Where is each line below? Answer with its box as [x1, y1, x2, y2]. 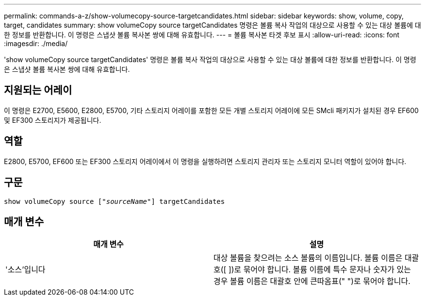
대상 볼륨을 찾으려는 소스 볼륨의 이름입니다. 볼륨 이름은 [213, 253, 403, 263]
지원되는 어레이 [4, 84, 72, 97]
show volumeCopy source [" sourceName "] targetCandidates [4, 197, 225, 205]
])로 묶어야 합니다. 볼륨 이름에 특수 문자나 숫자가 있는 [228, 265, 411, 275]
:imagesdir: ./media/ [4, 39, 68, 48]
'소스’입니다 [5, 265, 46, 275]
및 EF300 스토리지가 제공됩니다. [4, 116, 101, 124]
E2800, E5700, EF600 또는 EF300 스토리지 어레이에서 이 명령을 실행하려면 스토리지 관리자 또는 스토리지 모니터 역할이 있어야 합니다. [4, 157, 407, 166]
